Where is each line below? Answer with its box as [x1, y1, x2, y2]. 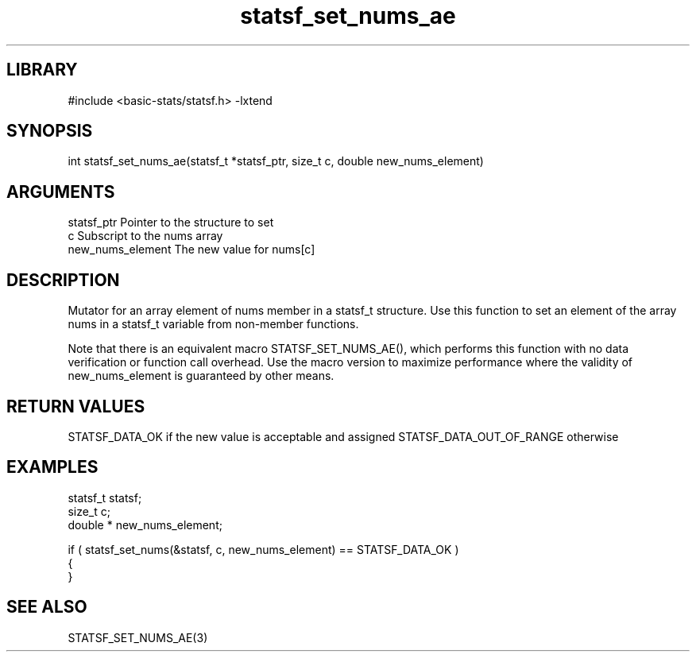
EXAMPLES [6, 457, 99, 478]
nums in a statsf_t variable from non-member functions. [68, 317, 359, 331]
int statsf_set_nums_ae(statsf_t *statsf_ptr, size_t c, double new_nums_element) [68, 154, 484, 168]
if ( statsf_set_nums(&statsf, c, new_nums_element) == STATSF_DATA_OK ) [68, 542, 459, 556]
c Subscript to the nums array [68, 229, 223, 243]
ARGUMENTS [6, 181, 115, 202]
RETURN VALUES [6, 396, 145, 416]
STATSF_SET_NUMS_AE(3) [68, 630, 208, 644]
